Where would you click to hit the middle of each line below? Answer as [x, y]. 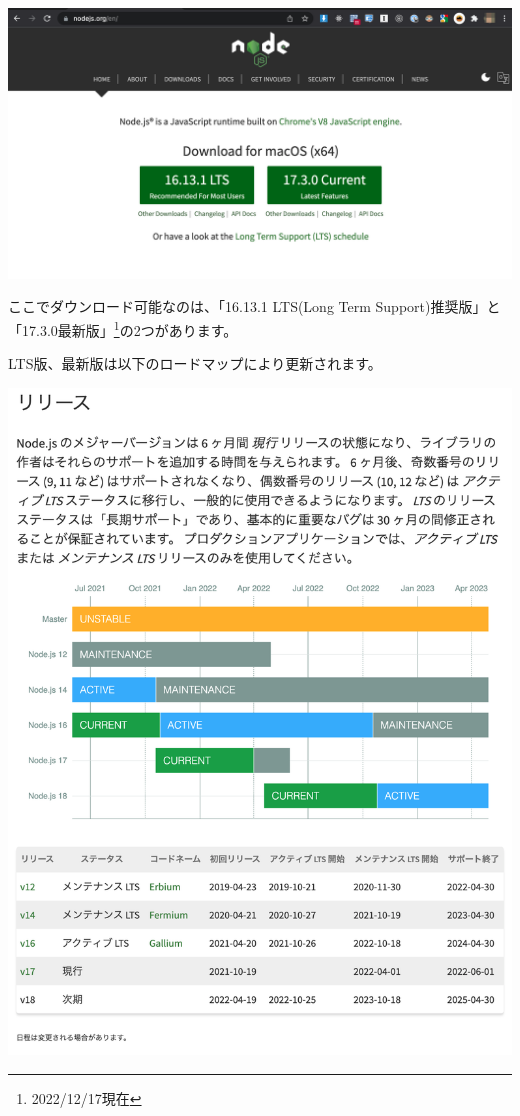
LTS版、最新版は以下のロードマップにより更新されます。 [195, 363]
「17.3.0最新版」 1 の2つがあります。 [123, 328]
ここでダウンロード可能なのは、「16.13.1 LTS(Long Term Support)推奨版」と [254, 306]
